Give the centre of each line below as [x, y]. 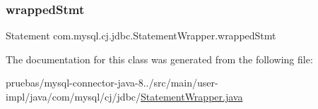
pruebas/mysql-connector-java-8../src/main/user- [112, 83]
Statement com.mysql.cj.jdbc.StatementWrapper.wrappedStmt [141, 36]
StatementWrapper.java [192, 96]
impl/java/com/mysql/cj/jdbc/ [73, 96]
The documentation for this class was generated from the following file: [159, 59]
